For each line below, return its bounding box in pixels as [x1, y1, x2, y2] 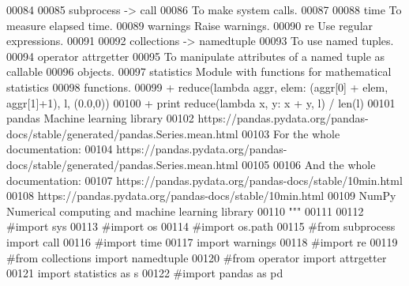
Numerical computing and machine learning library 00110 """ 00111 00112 [6, 202, 364, 219]
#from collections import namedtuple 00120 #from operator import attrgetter [6, 249, 387, 265]
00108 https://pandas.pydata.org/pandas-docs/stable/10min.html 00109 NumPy [6, 187, 396, 204]
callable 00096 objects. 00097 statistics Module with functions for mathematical [6, 63, 392, 80]
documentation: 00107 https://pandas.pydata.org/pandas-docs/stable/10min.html [6, 171, 403, 188]
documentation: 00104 [6, 141, 113, 157]
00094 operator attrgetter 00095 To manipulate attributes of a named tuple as [6, 47, 385, 64]
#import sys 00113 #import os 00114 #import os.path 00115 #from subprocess [6, 218, 396, 235]
